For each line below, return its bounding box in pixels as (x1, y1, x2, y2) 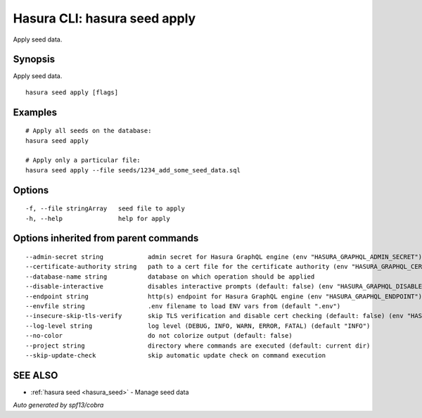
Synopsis (13, 53, 56, 65)
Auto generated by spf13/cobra (13, 401, 104, 410)
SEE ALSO (13, 369, 58, 381)
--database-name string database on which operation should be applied (25, 272, 315, 281)
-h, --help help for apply (25, 215, 170, 222)
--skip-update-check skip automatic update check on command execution (25, 351, 326, 359)
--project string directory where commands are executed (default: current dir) (25, 341, 371, 350)
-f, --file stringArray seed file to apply (25, 205, 186, 213)
